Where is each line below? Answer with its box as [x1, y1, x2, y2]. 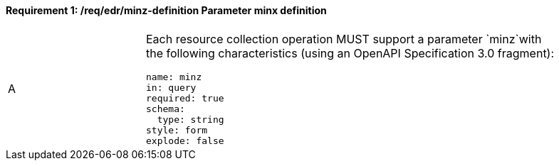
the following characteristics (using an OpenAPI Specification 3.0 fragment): [146, 45, 555, 60]
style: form [146, 124, 208, 135]
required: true [146, 92, 224, 104]
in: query [146, 82, 197, 93]
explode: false [146, 135, 224, 146]
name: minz [146, 71, 202, 82]
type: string [157, 114, 224, 125]
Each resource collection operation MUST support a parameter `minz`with [146, 31, 542, 46]
